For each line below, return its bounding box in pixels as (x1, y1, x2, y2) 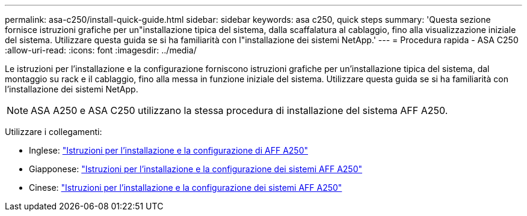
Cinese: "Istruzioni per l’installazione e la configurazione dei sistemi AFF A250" (29, 182, 342, 193)
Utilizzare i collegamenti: (5, 127, 102, 137)
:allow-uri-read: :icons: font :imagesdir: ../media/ (5, 45, 197, 55)
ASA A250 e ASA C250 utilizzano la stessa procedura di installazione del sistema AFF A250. (31, 104, 448, 116)
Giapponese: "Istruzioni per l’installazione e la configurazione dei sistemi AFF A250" (29, 164, 363, 174)
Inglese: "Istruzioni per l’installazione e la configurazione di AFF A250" (29, 145, 308, 155)
